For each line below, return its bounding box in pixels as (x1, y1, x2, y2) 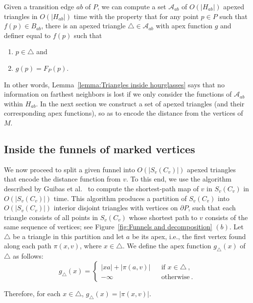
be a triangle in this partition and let (13, 231, 124, 241)
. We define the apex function (122, 241, 211, 251)
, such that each (188, 202, 236, 213)
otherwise (161, 273, 190, 281)
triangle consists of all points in (4, 212, 98, 222)
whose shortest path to (129, 212, 198, 222)
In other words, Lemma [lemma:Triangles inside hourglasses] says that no (4, 79, 225, 89)
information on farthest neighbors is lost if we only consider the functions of (4, 89, 232, 99)
